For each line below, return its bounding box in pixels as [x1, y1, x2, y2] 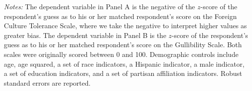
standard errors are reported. [4, 77, 91, 88]
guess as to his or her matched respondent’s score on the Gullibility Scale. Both [4, 39, 242, 50]
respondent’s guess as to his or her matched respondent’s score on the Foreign [4, 11, 237, 21]
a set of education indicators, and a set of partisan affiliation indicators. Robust [4, 68, 242, 78]
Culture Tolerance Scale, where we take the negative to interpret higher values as [4, 20, 247, 31]
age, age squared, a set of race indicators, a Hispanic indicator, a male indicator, [4, 58, 245, 69]
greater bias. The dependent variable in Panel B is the [4, 30, 167, 40]
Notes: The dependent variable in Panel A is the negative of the [4, 1, 195, 11]
